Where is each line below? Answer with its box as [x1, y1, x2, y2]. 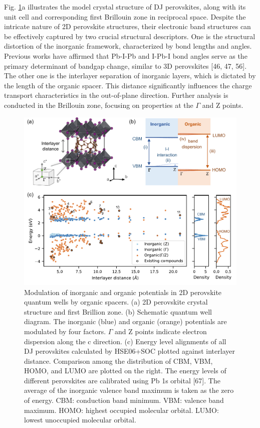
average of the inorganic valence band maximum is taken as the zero [24, 385, 234, 395]
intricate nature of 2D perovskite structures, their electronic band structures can [4, 21, 251, 32]
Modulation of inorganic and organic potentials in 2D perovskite [24, 287, 222, 297]
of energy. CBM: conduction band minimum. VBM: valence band [24, 395, 224, 405]
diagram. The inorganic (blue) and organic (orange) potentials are [24, 316, 227, 327]
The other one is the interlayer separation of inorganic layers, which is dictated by [4, 70, 256, 81]
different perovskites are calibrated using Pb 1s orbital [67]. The [24, 375, 220, 385]
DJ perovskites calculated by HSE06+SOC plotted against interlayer [24, 346, 235, 356]
